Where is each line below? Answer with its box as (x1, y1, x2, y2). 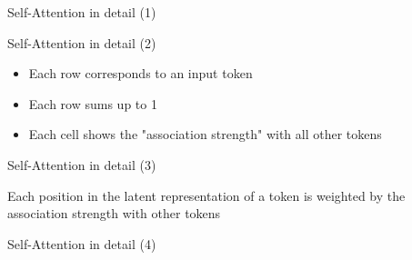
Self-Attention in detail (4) (7, 234, 156, 253)
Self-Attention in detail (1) (7, 3, 156, 21)
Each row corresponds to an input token (28, 64, 253, 83)
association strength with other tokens (7, 204, 221, 223)
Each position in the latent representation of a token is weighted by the (7, 185, 406, 205)
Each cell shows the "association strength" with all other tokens (28, 125, 382, 144)
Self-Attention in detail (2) (7, 33, 156, 52)
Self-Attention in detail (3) (7, 155, 156, 174)
